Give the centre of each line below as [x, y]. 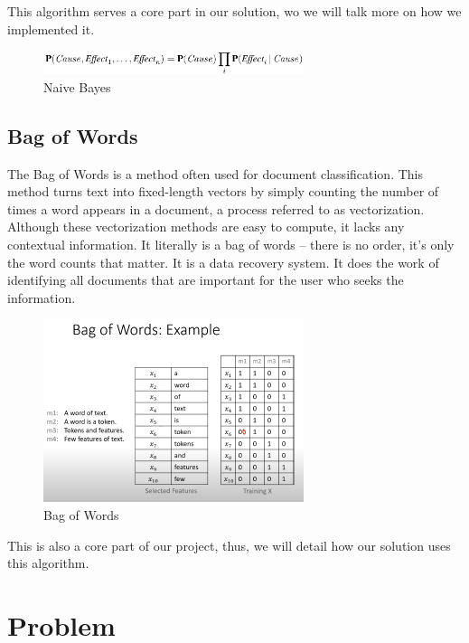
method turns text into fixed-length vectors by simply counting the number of [223, 191]
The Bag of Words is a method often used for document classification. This [215, 173]
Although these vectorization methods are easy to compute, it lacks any [206, 227]
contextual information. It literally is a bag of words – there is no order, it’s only [231, 245]
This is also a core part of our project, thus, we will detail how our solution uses [229, 545]
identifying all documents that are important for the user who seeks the [206, 280]
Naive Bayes [77, 86]
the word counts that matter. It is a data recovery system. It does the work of [223, 262]
